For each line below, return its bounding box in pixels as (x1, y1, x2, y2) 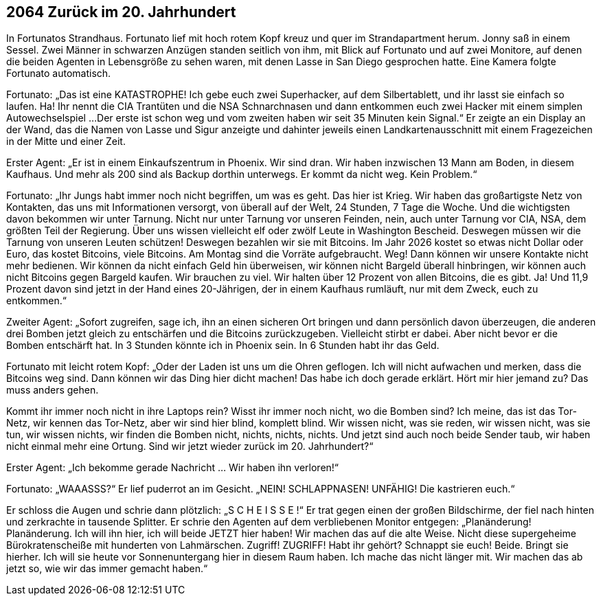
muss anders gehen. (6, 384, 99, 396)
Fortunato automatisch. (6, 67, 111, 80)
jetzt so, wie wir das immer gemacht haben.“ (6, 563, 208, 575)
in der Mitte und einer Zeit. (6, 135, 126, 148)
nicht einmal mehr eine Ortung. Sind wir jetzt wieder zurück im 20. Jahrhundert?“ (6, 440, 374, 453)
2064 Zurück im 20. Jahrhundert (6, 3, 236, 21)
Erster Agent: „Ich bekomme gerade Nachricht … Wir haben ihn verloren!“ (6, 462, 339, 474)
